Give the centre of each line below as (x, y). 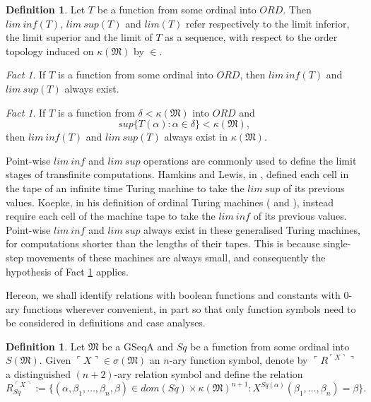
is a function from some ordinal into (135, 75)
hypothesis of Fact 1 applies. (67, 271)
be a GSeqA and (138, 346)
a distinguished (38, 374)
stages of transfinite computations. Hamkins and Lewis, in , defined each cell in (177, 174)
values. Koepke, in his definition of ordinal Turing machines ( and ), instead (170, 202)
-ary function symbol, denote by (238, 360)
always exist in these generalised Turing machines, (252, 229)
